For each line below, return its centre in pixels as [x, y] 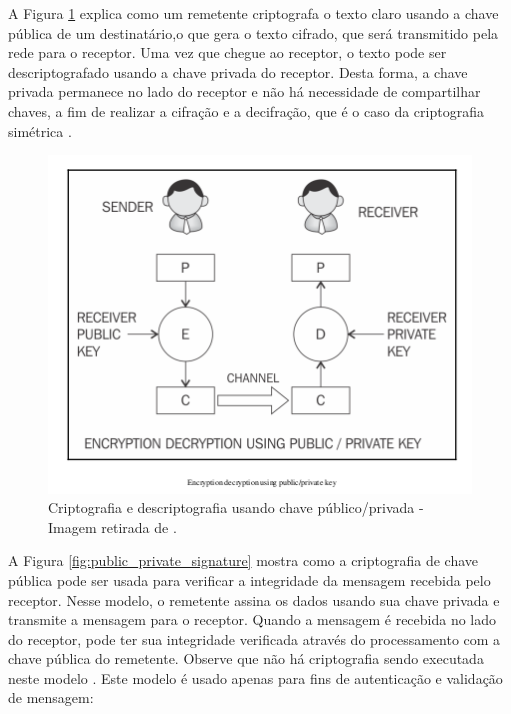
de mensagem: [51, 697]
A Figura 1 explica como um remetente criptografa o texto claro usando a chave [253, 13]
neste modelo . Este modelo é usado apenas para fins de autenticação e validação [255, 677]
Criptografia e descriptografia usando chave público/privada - [236, 507]
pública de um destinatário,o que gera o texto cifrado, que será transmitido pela [253, 32]
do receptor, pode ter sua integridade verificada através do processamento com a [254, 638]
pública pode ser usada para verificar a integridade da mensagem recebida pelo [249, 579]
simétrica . [40, 130]
